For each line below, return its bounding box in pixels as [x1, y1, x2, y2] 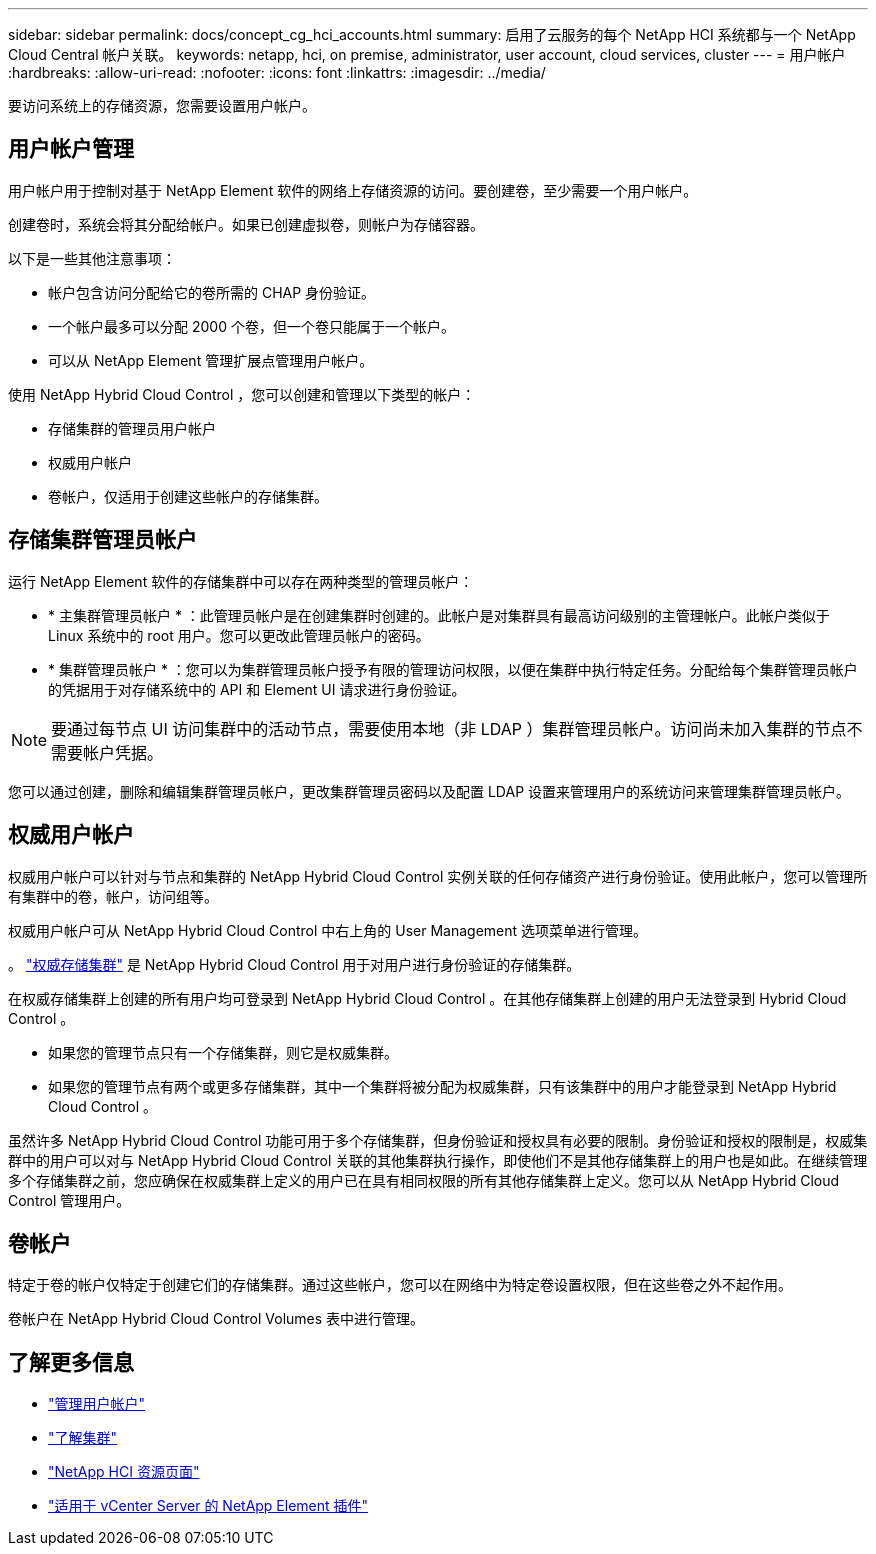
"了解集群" [48, 1429, 118, 1447]
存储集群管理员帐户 [8, 527, 197, 553]
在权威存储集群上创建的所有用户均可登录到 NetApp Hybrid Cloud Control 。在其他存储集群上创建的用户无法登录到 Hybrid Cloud [8, 989, 847, 1007]
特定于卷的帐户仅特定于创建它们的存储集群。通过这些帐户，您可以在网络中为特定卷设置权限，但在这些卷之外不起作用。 [8, 1276, 792, 1294]
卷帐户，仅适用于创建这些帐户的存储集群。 [48, 487, 328, 505]
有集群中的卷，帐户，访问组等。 [8, 887, 218, 905]
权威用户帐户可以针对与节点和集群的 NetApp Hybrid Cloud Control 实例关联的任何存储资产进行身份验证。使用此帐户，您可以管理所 [8, 867, 868, 885]
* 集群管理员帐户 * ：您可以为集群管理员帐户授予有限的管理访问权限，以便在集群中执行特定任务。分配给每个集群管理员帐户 [48, 660, 858, 678]
